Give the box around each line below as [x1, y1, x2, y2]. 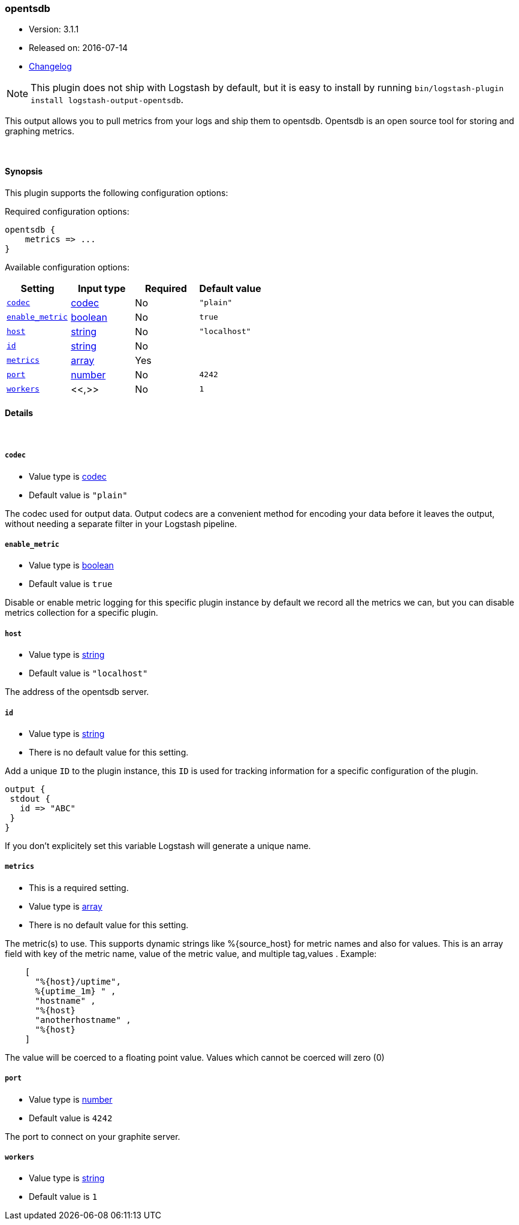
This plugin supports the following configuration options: [5, 187, 228, 198]
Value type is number [29, 1094, 113, 1104]
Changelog [29, 61, 72, 72]
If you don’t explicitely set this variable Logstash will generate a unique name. [5, 840, 311, 851]
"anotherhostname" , [35, 1015, 131, 1025]
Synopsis [5, 165, 43, 176]
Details [5, 408, 34, 419]
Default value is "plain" [29, 489, 128, 500]
